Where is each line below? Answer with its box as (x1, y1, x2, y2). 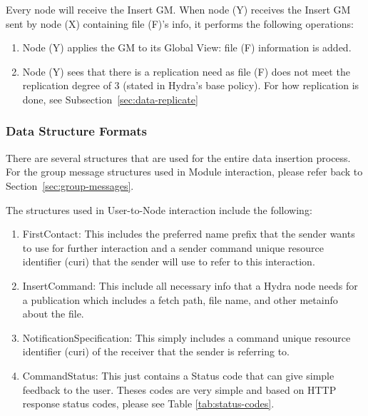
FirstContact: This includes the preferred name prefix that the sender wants (22, 226, 355, 241)
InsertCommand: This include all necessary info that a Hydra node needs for (22, 278, 358, 293)
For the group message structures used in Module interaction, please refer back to (6, 164, 363, 179)
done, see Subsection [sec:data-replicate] (22, 91, 198, 106)
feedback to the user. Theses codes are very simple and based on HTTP (22, 382, 337, 397)
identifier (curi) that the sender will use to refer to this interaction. (22, 254, 315, 269)
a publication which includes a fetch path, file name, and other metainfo (22, 292, 338, 307)
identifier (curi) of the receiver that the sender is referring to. (22, 344, 290, 359)
